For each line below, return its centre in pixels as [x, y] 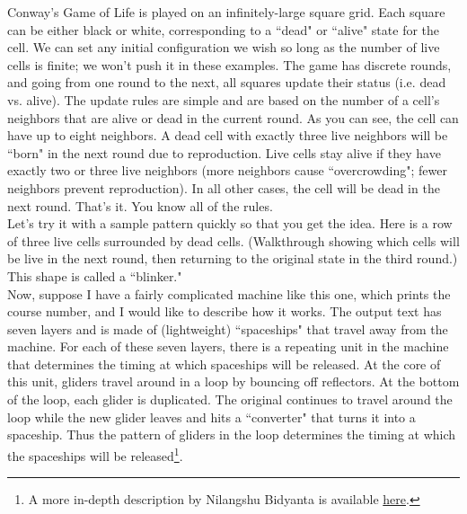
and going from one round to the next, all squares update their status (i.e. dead [227, 82]
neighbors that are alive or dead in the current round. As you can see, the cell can [233, 117]
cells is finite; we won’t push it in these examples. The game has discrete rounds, [229, 64]
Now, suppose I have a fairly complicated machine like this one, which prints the [229, 293]
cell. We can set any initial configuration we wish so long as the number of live [224, 47]
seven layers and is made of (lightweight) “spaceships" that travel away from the [228, 328]
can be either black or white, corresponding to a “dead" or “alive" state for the [224, 29]
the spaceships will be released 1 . [95, 454]
